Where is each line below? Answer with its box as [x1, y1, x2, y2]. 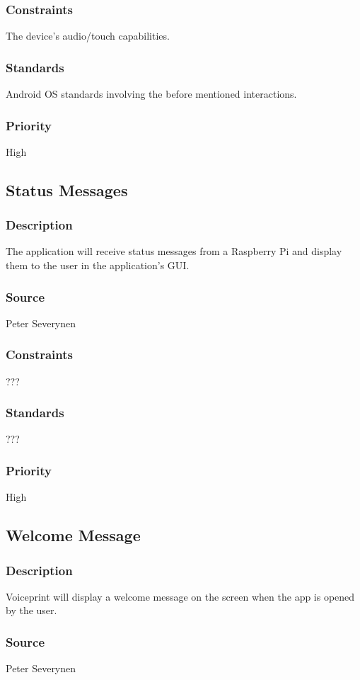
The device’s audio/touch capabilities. [6, 28, 170, 43]
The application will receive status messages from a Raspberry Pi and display [6, 244, 342, 259]
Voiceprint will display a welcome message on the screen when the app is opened [6, 589, 355, 603]
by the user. [6, 603, 57, 618]
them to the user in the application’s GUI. [6, 258, 190, 273]
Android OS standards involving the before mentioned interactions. [6, 86, 297, 101]
